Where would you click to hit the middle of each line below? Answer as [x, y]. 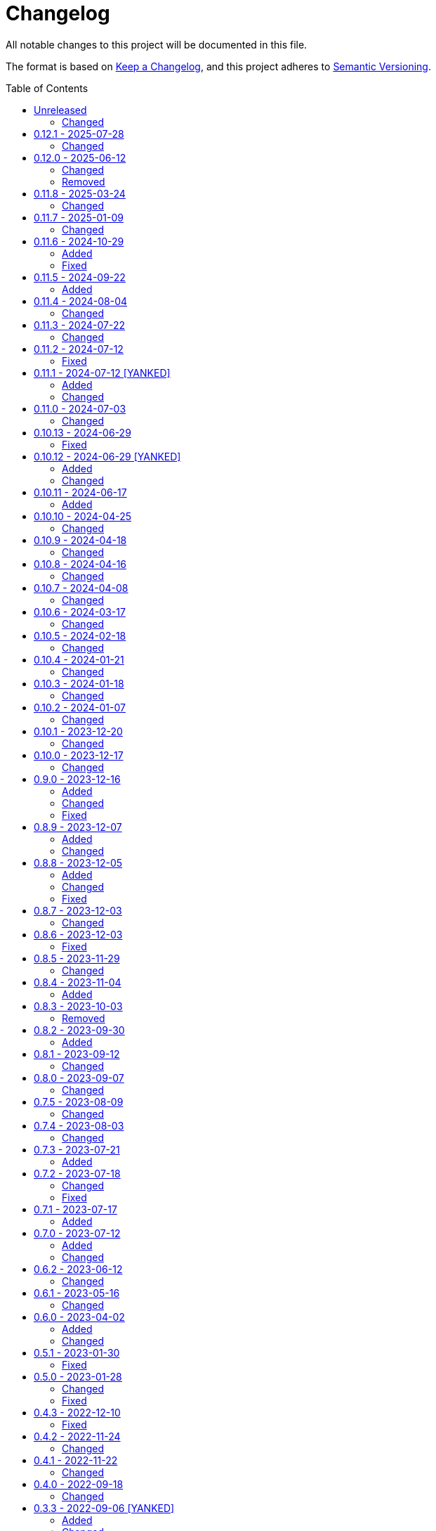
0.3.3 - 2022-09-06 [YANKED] [104, 1508]
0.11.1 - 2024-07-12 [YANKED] [102, 373]
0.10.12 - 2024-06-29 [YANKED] [107, 456]
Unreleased [60, 110]
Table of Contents [47, 88]
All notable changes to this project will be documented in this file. [157, 44]
